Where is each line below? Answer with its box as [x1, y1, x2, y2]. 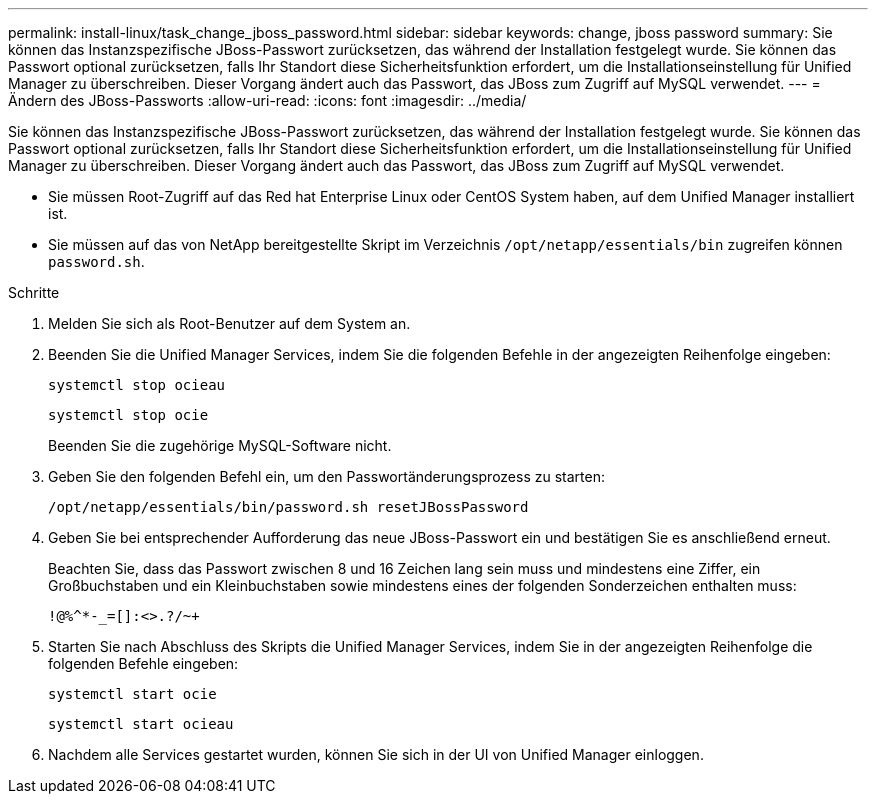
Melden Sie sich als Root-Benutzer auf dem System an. [48, 315, 411, 332]
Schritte [8, 284, 60, 301]
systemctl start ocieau [48, 716, 234, 732]
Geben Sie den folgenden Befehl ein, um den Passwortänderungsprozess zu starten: [48, 468, 605, 485]
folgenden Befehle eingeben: [48, 655, 239, 672]
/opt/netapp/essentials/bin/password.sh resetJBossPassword [48, 499, 529, 515]
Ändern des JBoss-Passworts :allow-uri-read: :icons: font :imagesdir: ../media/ [8, 92, 527, 109]
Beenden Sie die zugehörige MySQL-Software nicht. [48, 437, 392, 454]
